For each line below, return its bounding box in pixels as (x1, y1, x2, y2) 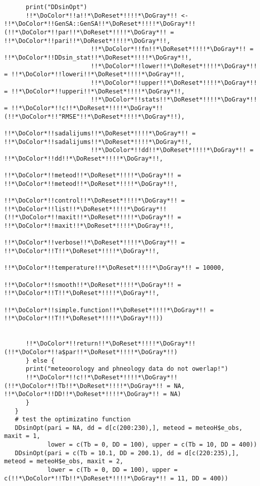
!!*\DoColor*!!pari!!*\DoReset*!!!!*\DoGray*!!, (4, 37, 171, 44)
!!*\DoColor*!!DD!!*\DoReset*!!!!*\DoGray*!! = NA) (4, 391, 181, 398)
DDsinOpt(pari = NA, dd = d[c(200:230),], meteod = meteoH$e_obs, (15, 424, 243, 431)
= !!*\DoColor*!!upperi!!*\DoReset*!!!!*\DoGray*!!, (4, 87, 185, 95)
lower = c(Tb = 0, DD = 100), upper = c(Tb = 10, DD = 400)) (47, 441, 257, 449)
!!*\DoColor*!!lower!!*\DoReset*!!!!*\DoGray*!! (90, 62, 257, 70)
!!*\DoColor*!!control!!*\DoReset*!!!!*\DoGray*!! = (4, 197, 185, 205)
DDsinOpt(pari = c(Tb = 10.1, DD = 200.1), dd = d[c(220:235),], (15, 449, 239, 457)
